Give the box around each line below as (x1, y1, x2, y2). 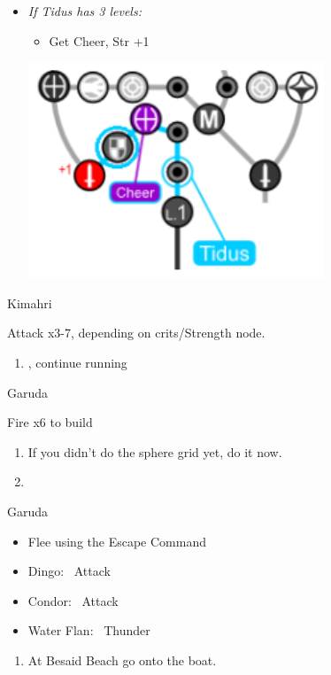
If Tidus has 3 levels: (27, 2, 142, 19)
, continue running (27, 353, 127, 371)
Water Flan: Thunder (27, 621, 150, 640)
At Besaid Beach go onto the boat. (27, 650, 217, 669)
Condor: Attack (27, 591, 119, 609)
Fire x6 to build (7, 413, 93, 431)
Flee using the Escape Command (27, 531, 206, 550)
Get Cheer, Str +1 (49, 31, 150, 50)
